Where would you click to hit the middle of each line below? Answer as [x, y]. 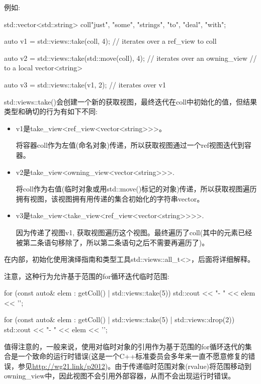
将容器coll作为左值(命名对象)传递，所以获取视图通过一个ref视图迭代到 [130, 145]
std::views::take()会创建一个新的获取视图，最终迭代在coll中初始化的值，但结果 [130, 101]
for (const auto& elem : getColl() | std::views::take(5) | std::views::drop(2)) [119, 319]
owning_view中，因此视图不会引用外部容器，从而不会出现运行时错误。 [120, 376]
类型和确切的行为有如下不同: [51, 111]
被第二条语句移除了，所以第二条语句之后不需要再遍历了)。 [112, 242]
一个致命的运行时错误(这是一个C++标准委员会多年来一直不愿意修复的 [133, 356]
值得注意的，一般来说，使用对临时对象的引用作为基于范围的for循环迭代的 [124, 346]
